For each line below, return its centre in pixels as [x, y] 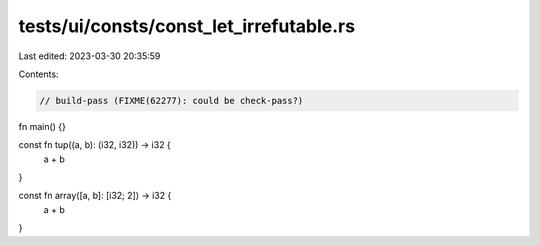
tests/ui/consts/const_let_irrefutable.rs [186, 26]
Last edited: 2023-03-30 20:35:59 [89, 56]
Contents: [38, 74]
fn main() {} [42, 126]
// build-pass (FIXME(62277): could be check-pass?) [171, 100]
